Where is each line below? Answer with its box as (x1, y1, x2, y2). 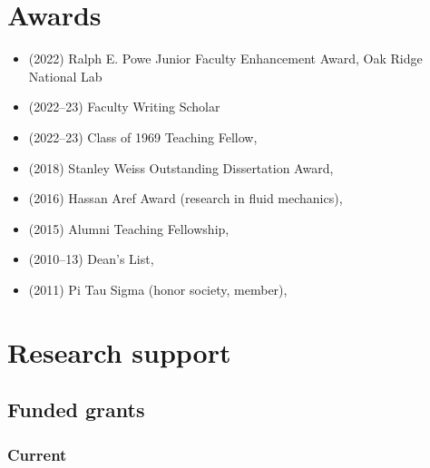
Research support (7, 333, 231, 370)
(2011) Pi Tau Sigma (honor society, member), (28, 279, 288, 298)
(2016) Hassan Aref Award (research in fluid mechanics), (28, 189, 343, 208)
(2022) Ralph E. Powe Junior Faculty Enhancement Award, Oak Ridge (28, 49, 423, 68)
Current (7, 443, 67, 465)
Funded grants (7, 395, 145, 424)
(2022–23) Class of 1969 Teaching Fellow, (28, 127, 258, 146)
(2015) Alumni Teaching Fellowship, (28, 219, 230, 238)
